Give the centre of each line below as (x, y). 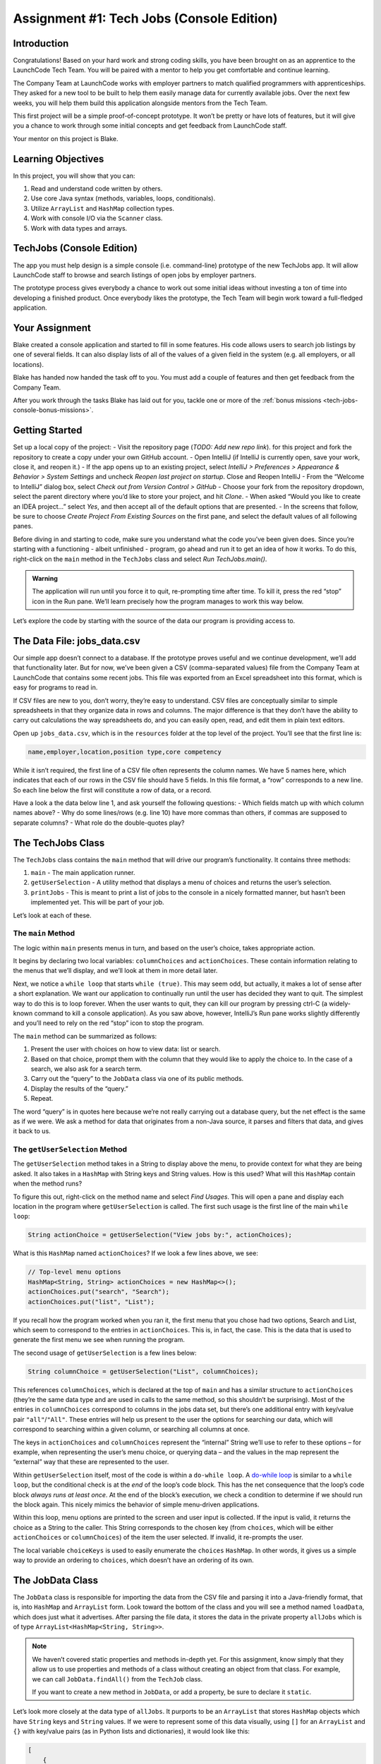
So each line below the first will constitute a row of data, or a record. (112, 790)
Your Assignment (52, 328)
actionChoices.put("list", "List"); (91, 1301)
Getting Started (48, 430)
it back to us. (32, 1131)
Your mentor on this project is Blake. (66, 138)
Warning (45, 578)
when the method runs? (48, 1184)
